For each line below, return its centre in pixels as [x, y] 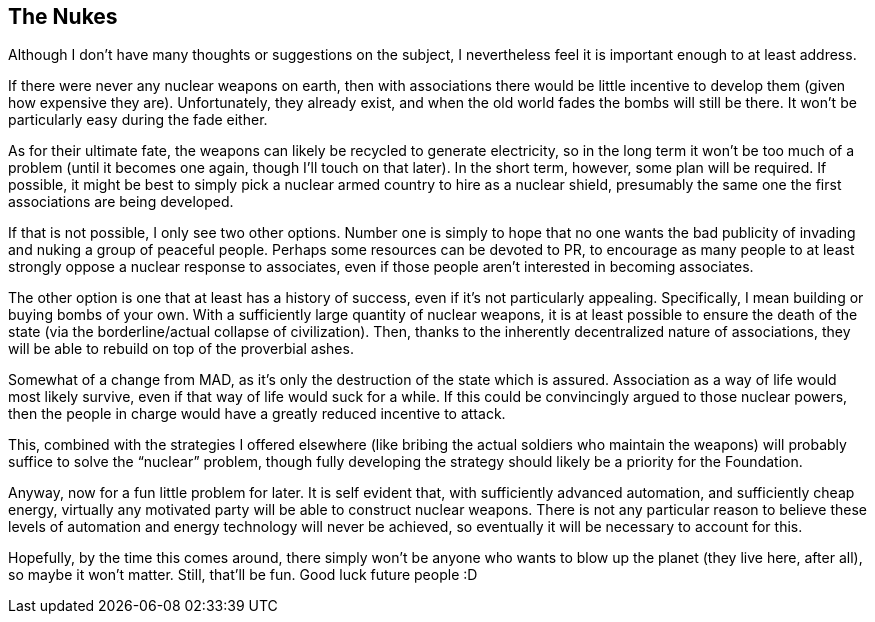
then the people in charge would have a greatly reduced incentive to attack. [257, 414]
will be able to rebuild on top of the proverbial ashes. [181, 349]
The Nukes [63, 16]
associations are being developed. [121, 202]
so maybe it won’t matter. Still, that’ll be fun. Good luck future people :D [243, 575]
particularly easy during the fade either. [138, 120]
